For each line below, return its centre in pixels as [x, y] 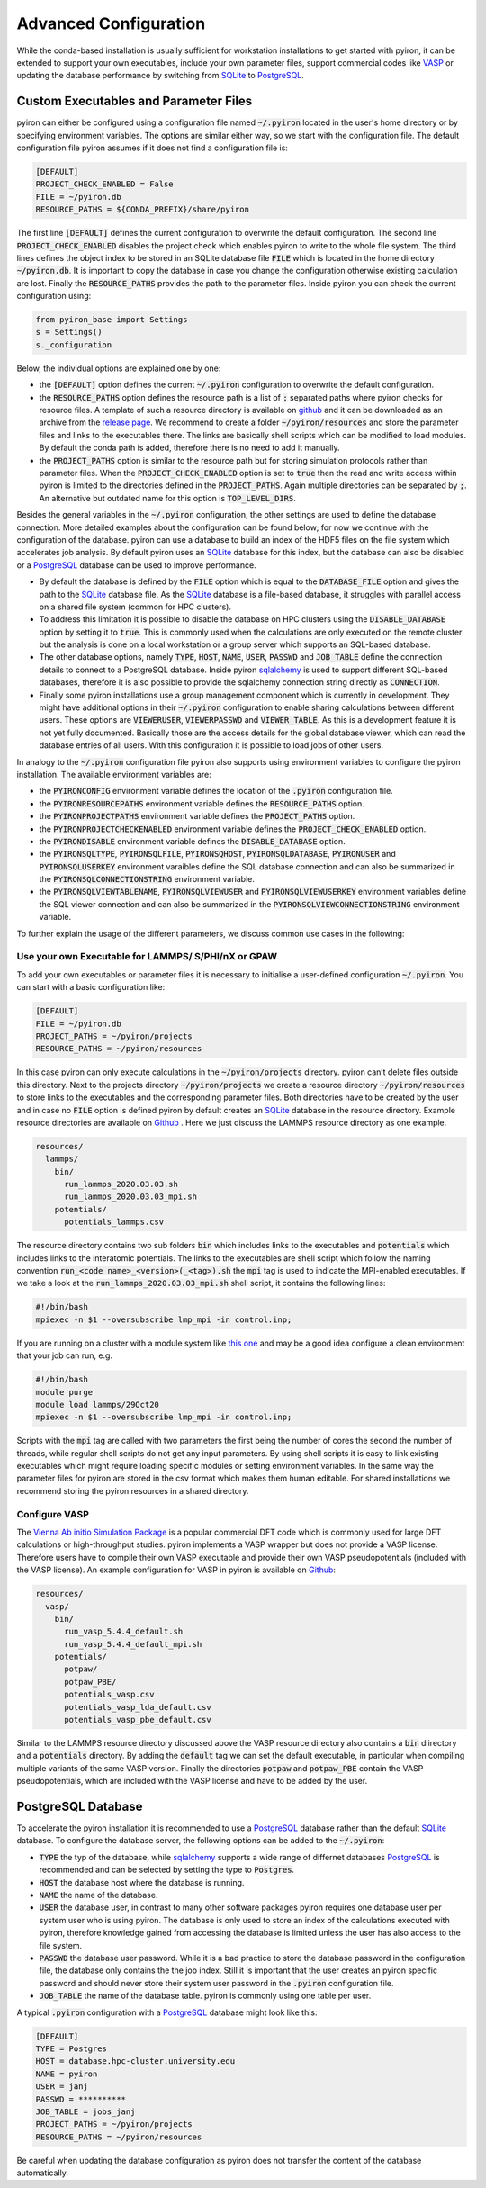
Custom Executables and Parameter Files [135, 101]
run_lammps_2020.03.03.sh [121, 1184]
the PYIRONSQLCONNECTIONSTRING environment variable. [147, 879]
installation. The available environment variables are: [114, 774]
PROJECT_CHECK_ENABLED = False [105, 184]
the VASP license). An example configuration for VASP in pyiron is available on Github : [176, 1570]
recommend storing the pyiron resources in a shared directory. [133, 1490]
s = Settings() [69, 332]
